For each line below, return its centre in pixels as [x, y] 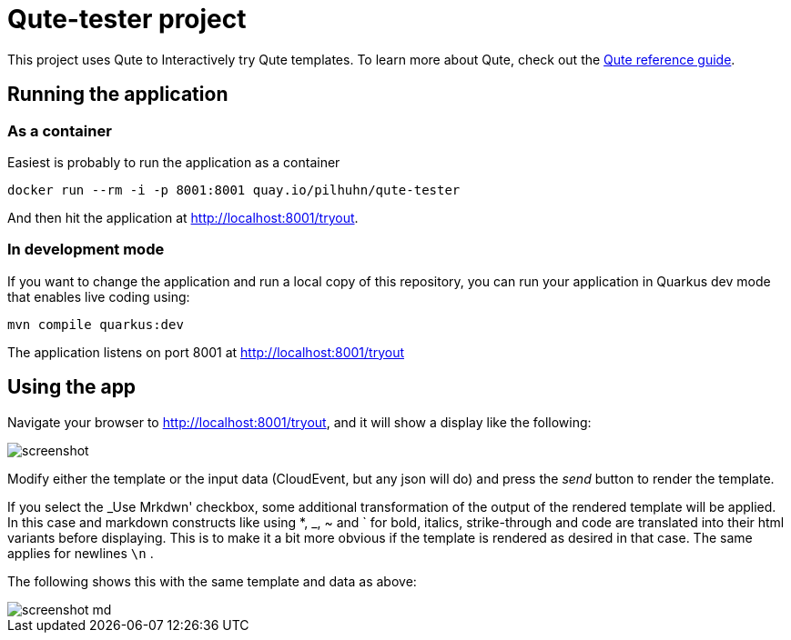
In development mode [86, 250]
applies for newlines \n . [81, 553]
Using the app [72, 387]
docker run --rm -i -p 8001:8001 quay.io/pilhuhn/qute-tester [234, 190]
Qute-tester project [127, 19]
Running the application [118, 95]
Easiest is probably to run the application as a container [174, 162]
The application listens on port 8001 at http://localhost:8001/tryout [206, 352]
